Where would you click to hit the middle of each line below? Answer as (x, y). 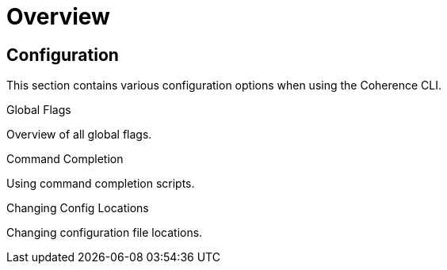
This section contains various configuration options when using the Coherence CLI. (224, 86)
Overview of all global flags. (79, 135)
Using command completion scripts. (101, 184)
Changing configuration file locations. (105, 233)
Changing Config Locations (78, 208)
